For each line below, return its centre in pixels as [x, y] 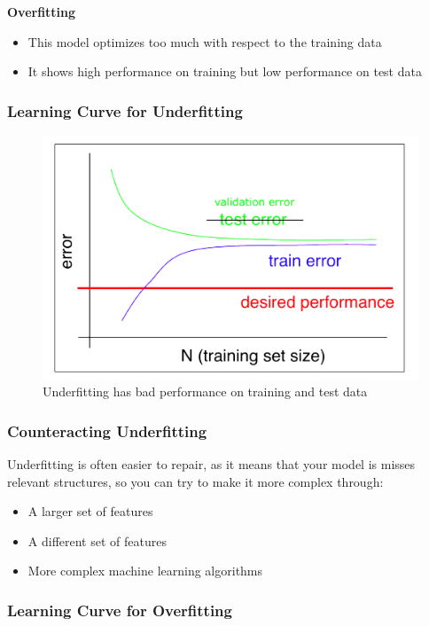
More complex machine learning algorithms [145, 571]
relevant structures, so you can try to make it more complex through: [195, 481]
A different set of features [97, 540]
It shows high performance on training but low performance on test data [225, 71]
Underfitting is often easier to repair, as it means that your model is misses [211, 463]
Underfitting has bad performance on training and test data [205, 391]
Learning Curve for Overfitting [120, 610]
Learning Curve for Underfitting [125, 110]
